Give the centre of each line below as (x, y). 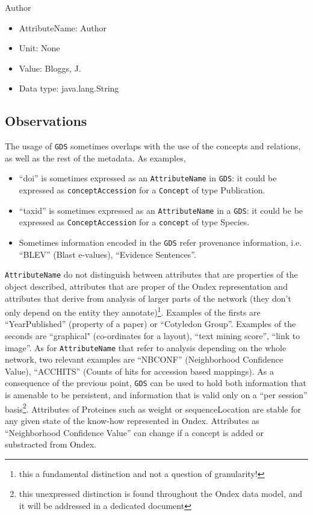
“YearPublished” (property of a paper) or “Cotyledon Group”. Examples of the (150, 324)
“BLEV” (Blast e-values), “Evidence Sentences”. (107, 254)
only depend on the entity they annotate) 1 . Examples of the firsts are (133, 311)
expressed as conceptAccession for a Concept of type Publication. (142, 190)
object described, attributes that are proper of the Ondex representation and (146, 286)
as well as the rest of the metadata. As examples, (95, 158)
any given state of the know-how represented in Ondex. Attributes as (132, 420)
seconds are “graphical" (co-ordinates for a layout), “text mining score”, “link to (153, 335)
